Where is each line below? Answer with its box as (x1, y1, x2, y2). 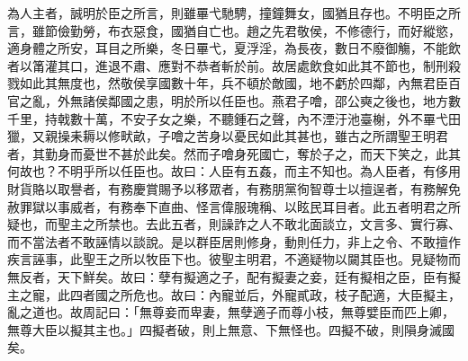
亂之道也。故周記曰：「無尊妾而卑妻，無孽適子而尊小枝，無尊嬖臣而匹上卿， (7, 303, 454, 321)
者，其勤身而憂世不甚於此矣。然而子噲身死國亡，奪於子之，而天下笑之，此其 (7, 144, 461, 163)
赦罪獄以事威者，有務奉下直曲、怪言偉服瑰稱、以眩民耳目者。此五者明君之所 (7, 197, 461, 216)
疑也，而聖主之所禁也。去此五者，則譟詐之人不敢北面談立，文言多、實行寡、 (7, 215, 461, 233)
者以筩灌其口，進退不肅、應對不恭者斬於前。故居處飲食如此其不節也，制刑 (7, 56, 448, 75)
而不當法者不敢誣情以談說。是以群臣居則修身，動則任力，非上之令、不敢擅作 (7, 232, 461, 251)
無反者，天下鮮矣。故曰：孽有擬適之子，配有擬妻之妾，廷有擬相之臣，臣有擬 (7, 267, 461, 286)
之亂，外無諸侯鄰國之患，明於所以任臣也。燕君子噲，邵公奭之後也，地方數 (19, 91, 461, 110)
